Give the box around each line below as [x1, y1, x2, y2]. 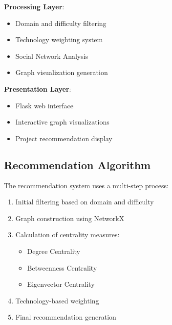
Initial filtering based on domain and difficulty [15, 197, 154, 207]
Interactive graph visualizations [15, 117, 109, 127]
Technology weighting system [15, 34, 103, 45]
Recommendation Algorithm [4, 157, 151, 172]
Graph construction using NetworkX [15, 213, 125, 223]
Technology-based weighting [15, 295, 99, 305]
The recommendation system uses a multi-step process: [4, 180, 169, 190]
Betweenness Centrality [27, 262, 97, 273]
